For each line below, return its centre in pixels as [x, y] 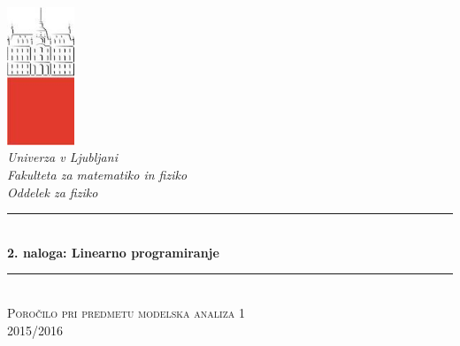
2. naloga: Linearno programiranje [113, 252]
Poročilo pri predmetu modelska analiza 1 [126, 312]
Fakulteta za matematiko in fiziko [97, 175]
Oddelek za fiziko [53, 192]
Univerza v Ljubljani [62, 157]
